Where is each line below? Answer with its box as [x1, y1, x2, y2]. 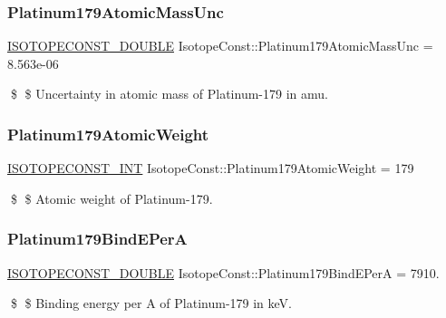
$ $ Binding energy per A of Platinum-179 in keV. [10, 294, 292, 313]
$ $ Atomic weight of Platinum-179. [10, 188, 213, 207]
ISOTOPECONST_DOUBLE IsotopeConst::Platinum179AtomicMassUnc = [7, 36, 433, 55]
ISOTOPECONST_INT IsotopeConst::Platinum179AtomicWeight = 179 [7, 159, 414, 178]
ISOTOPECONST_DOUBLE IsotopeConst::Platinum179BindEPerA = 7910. [7, 263, 440, 282]
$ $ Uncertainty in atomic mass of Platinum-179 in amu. [10, 84, 328, 103]
